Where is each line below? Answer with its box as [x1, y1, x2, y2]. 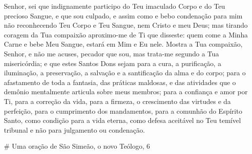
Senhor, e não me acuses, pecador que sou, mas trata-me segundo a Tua [4, 48, 219, 58]
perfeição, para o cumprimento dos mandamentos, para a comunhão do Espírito [4, 105, 242, 116]
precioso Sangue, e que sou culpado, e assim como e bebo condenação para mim [4, 10, 243, 20]
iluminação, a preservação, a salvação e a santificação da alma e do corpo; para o [4, 68, 246, 78]
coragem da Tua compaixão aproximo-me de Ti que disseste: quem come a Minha [4, 29, 248, 39]
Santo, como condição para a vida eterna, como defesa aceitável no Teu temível [4, 115, 241, 125]
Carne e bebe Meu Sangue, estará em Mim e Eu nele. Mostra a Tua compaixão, [4, 39, 243, 49]
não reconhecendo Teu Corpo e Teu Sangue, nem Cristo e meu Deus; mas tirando [4, 20, 248, 30]
